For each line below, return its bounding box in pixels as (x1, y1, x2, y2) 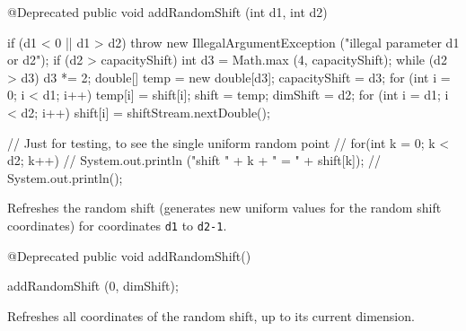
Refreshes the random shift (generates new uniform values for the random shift (7, 198, 442, 217)
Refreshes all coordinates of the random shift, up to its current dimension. (7, 306, 415, 325)
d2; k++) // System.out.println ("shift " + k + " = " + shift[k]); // (7, 151, 381, 170)
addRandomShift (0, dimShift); (7, 276, 179, 295)
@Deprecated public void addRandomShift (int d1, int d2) (7, 3, 328, 21)
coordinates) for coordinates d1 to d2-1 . (7, 215, 227, 234)
